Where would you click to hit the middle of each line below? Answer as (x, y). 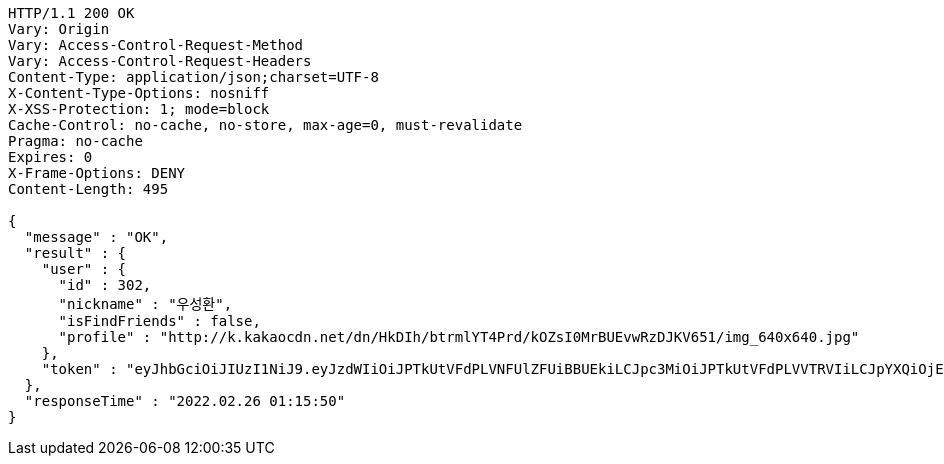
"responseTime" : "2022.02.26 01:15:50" (185, 401)
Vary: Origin (59, 29)
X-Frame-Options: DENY (97, 173)
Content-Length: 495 (88, 189)
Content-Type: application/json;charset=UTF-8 (193, 77)
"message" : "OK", (96, 237)
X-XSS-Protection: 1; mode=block (139, 109)
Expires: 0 (50, 157)
